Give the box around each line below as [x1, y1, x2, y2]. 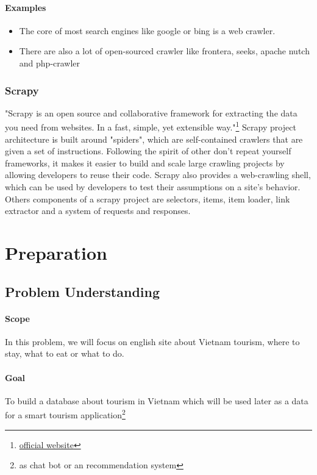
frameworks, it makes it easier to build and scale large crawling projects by [5, 156, 285, 169]
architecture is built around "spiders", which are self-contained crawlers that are [5, 132, 303, 145]
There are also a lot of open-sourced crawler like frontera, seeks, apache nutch [19, 45, 310, 57]
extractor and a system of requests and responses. [5, 204, 191, 217]
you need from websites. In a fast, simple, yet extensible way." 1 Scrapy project [5, 119, 296, 134]
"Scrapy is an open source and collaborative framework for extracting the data [5, 106, 297, 119]
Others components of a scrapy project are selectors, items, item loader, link [5, 192, 290, 205]
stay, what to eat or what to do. [5, 347, 124, 360]
